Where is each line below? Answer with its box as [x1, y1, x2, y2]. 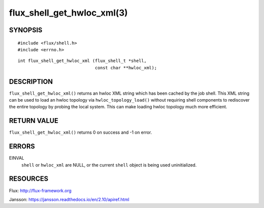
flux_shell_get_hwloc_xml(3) [9, 7, 128, 18]
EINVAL [9, 155, 24, 161]
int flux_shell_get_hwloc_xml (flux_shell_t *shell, [18, 58, 147, 63]
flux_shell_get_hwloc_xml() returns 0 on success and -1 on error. [9, 129, 152, 135]
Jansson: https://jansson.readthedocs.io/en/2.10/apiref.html [9, 196, 130, 202]
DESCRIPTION [9, 77, 53, 85]
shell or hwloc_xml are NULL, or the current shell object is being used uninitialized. [21, 162, 197, 168]
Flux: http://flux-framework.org [9, 187, 72, 193]
